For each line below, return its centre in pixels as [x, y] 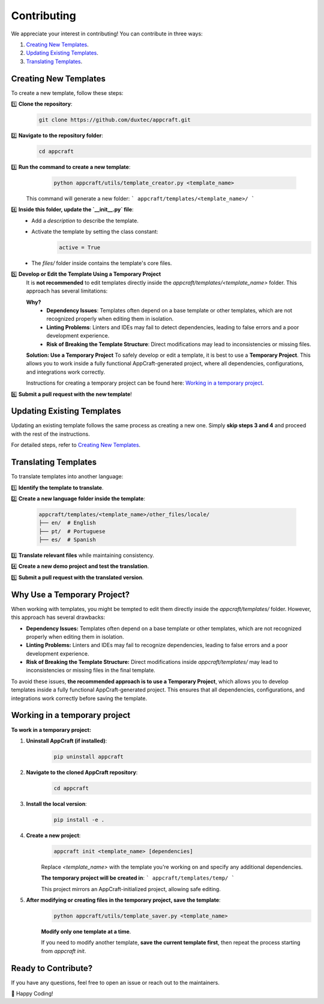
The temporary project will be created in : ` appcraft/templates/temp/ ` [138, 878]
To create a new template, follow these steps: [67, 93]
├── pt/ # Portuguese [72, 531]
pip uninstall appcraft [89, 756]
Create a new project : [53, 835]
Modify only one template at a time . [86, 931]
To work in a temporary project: [51, 729]
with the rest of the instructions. [50, 434]
